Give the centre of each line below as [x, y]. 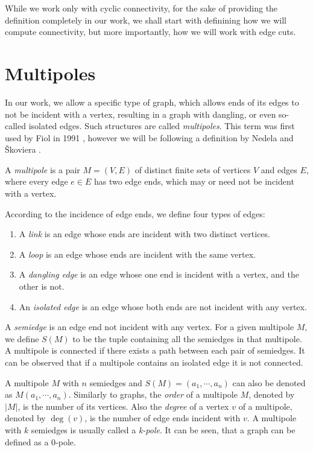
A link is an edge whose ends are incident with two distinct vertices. [144, 234]
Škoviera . [23, 149]
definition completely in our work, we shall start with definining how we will [146, 20]
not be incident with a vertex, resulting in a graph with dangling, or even [141, 114]
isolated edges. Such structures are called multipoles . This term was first [162, 126]
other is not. [42, 286]
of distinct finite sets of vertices [193, 169]
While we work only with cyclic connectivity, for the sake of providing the [141, 8]
